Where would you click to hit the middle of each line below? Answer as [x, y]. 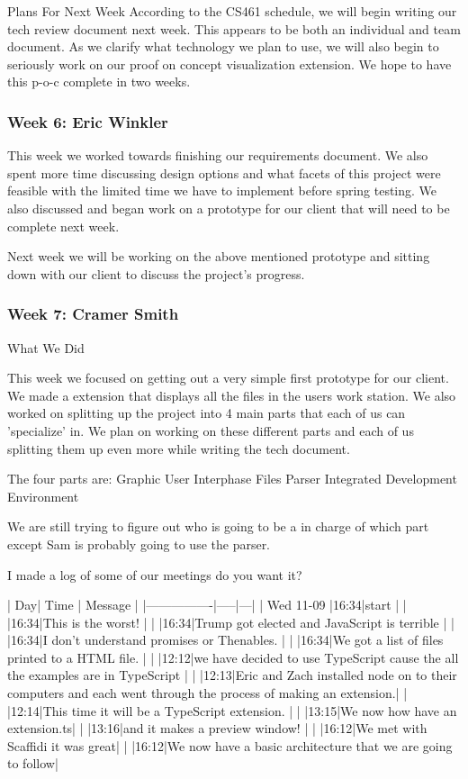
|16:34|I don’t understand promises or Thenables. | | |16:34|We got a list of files [225, 640]
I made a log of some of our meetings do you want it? [155, 574]
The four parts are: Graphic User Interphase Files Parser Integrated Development [232, 479]
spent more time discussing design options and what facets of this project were [224, 172]
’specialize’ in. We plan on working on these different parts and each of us [211, 430]
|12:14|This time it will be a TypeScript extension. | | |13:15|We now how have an [232, 710]
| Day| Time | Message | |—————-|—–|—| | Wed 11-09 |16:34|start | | [207, 605]
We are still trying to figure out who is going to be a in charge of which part [218, 526]
